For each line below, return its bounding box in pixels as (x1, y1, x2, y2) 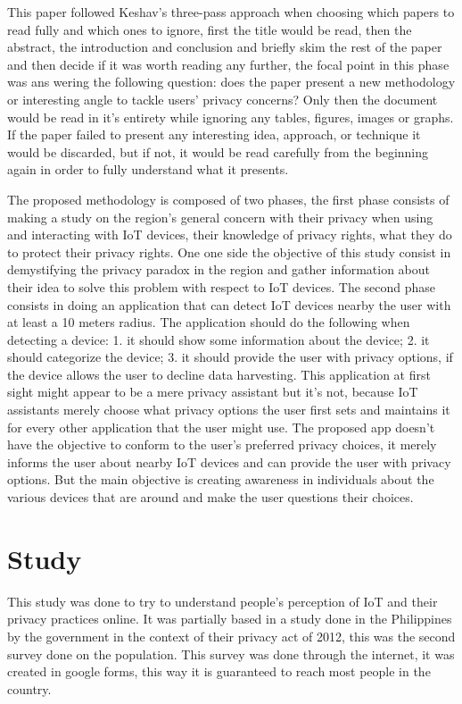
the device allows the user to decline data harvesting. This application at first (7, 365, 431, 383)
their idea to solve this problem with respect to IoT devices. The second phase (7, 277, 436, 296)
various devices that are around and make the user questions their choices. (7, 488, 414, 507)
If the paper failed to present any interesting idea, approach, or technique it (7, 125, 421, 144)
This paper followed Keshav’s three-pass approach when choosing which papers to (7, 3, 455, 21)
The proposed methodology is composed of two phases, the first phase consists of (7, 189, 450, 208)
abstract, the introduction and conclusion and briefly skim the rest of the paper (7, 38, 442, 56)
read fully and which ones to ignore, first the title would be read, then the (7, 20, 412, 38)
